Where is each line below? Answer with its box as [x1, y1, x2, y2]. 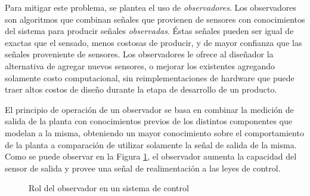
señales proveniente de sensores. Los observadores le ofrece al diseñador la [5, 48, 274, 60]
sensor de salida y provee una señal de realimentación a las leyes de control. [5, 161, 281, 174]
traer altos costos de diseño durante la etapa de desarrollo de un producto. [5, 83, 277, 96]
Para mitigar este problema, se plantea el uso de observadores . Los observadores [5, 1, 296, 13]
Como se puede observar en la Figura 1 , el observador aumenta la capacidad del [5, 150, 297, 163]
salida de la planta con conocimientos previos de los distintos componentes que [5, 115, 292, 127]
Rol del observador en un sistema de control [29, 182, 189, 194]
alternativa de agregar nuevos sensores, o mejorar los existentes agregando [5, 59, 275, 72]
